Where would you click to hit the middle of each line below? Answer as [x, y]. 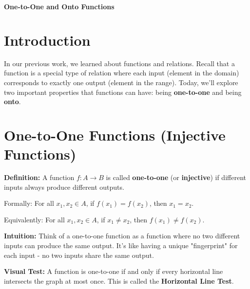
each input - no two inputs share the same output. [79, 255]
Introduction [47, 40]
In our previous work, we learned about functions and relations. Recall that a [119, 63]
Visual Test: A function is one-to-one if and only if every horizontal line [114, 271]
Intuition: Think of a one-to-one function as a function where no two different [122, 236]
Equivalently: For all [34, 219]
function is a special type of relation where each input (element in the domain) [122, 73]
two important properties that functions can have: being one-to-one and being [123, 92]
